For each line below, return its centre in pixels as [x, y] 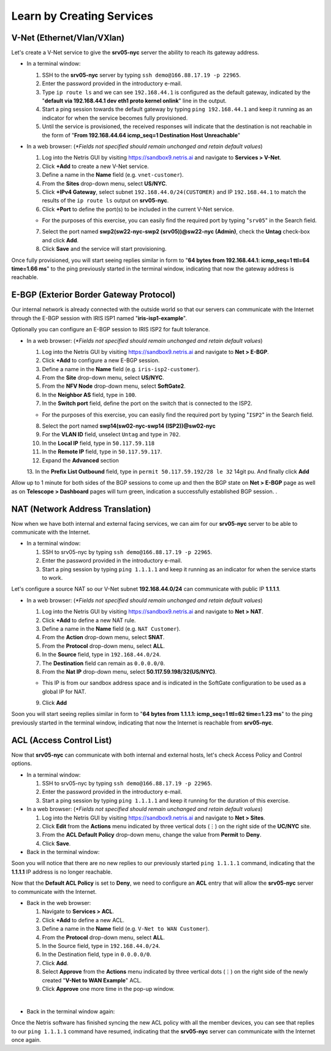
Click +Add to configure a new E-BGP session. [101, 360]
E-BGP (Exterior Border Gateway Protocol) [93, 295]
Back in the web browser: [59, 903]
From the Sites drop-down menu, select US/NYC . [105, 183]
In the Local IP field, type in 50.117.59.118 [98, 443]
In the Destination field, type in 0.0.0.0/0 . [97, 955]
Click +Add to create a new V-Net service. [96, 166]
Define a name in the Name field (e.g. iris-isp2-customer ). [121, 369]
